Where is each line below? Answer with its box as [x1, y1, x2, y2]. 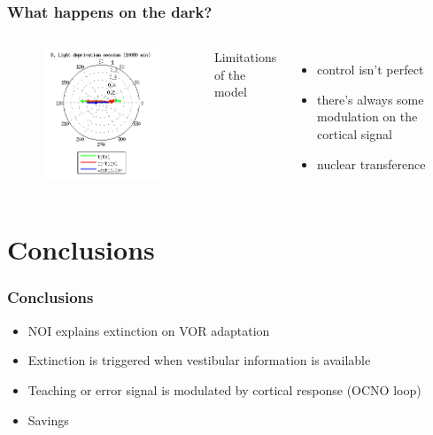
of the [213, 65, 246, 83]
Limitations [213, 48, 277, 66]
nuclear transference [317, 154, 426, 173]
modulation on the [317, 107, 418, 126]
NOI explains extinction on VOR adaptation [27, 321, 270, 339]
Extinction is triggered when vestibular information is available [27, 351, 371, 369]
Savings [27, 410, 69, 429]
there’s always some [317, 89, 424, 108]
